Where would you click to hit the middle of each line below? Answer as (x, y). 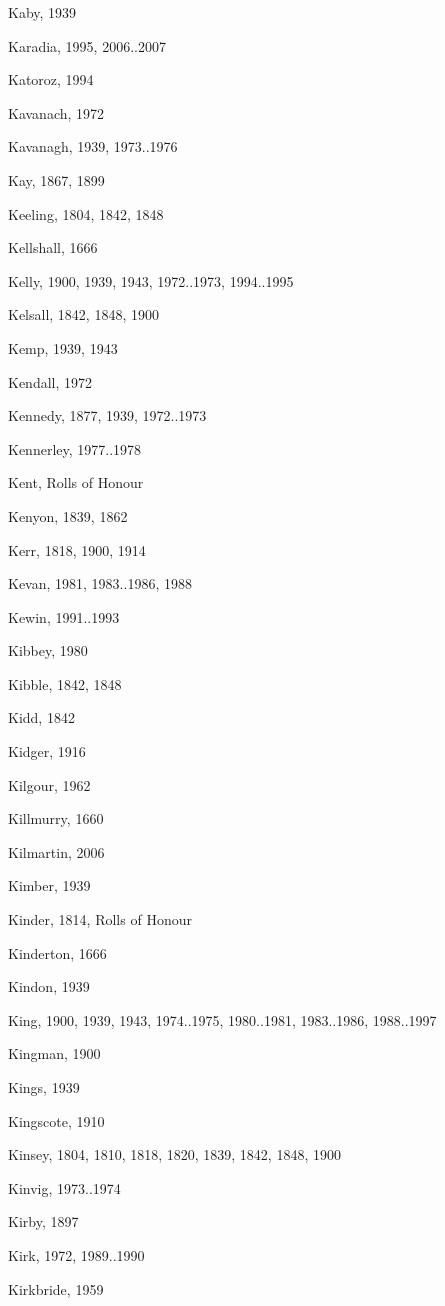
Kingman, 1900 (54, 1053)
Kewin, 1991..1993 (64, 616)
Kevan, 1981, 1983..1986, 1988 (100, 583)
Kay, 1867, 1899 (56, 179)
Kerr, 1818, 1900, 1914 (77, 549)
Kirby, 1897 (43, 1221)
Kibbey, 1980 (48, 650)
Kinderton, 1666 (57, 952)
